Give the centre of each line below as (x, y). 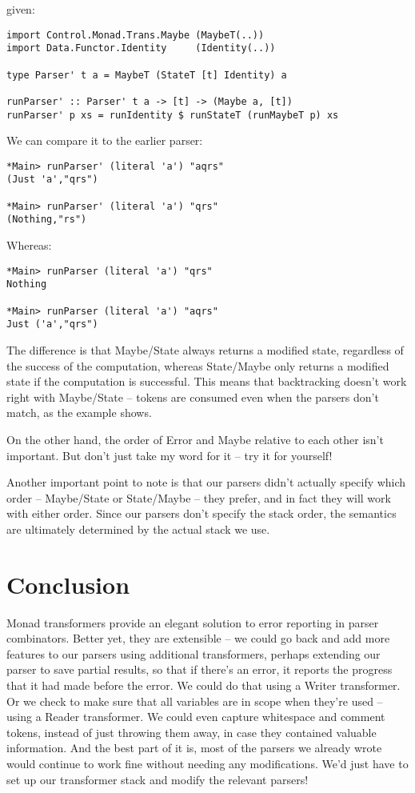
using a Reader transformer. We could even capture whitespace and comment (196, 717)
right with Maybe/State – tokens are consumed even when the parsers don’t (193, 396)
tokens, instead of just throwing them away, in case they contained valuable (192, 732)
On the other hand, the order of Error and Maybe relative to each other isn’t (195, 439)
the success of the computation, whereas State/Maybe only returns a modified (198, 365)
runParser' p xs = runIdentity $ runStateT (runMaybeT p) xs (173, 115)
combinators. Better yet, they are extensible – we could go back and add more (198, 638)
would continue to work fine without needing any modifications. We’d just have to (207, 763)
